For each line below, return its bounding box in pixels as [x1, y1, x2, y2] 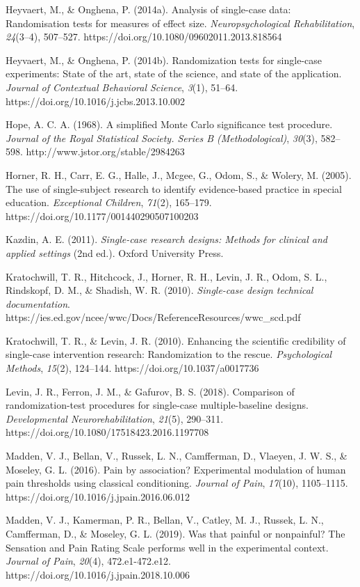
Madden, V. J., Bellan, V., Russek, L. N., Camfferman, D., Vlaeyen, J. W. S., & [6, 448, 347, 463]
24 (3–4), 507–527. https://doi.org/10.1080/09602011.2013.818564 [6, 29, 282, 44]
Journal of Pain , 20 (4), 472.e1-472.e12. [6, 554, 171, 568]
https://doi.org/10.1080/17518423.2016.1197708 [6, 425, 209, 439]
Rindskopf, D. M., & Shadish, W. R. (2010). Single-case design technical [6, 283, 313, 297]
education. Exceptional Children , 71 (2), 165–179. [6, 195, 212, 210]
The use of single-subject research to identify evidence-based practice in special [6, 181, 342, 196]
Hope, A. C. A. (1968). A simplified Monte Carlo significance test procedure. [6, 117, 333, 132]
